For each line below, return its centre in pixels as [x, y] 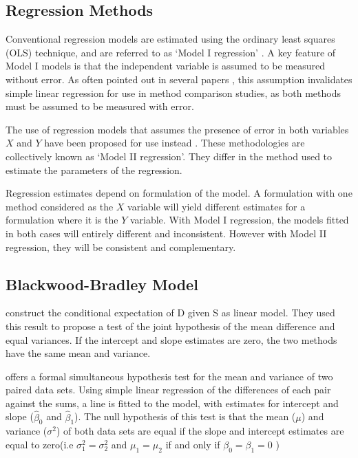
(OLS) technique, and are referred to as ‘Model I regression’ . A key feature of [171, 52]
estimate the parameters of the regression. [94, 170]
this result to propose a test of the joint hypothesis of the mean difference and [170, 326]
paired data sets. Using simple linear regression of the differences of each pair [168, 390]
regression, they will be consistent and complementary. [121, 247]
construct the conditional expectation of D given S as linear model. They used [170, 313]
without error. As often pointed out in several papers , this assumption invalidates [179, 79]
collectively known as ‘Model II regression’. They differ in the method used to [169, 156]
